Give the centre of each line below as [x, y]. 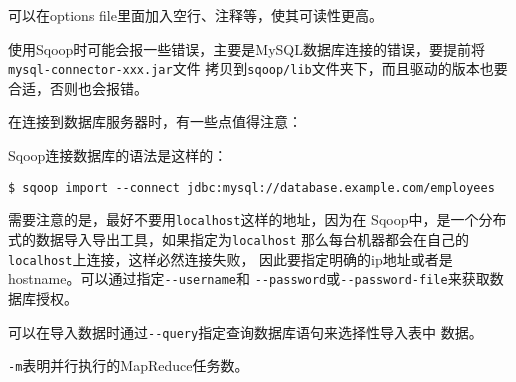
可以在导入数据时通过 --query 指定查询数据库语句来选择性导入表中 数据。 [245, 331]
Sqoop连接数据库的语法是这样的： [118, 155]
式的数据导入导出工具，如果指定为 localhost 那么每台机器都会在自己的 [239, 238]
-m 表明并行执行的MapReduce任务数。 [128, 365]
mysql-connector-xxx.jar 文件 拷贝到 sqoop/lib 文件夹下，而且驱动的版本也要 [258, 68]
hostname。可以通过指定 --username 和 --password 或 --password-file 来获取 [249, 278]
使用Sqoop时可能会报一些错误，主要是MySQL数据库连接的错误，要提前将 [247, 48]
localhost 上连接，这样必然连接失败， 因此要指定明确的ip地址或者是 [230, 258]
